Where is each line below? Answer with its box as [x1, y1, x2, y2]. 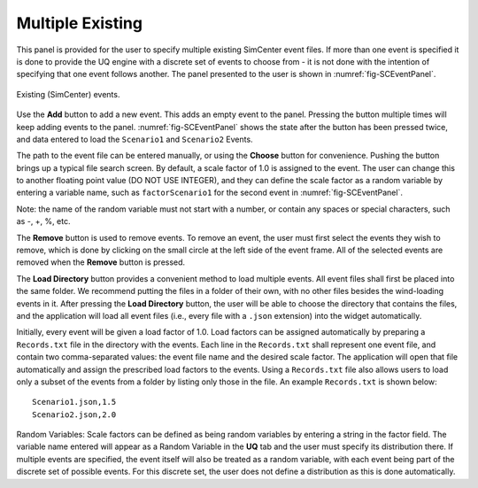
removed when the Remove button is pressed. [16, 257, 186, 267]
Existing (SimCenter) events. [16, 89, 120, 99]
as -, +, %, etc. [16, 216, 71, 227]
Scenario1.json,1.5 [32, 397, 117, 407]
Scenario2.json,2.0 [32, 409, 117, 420]
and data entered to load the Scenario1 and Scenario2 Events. [16, 134, 253, 144]
